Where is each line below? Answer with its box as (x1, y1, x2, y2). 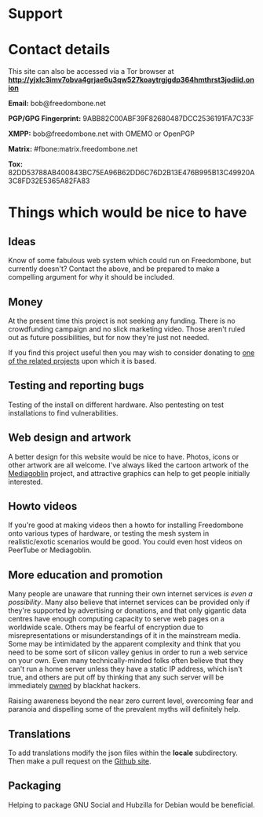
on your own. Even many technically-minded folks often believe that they (8, 656, 244, 665)
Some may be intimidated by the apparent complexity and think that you (8, 639, 241, 649)
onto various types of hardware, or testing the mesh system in (8, 529, 210, 538)
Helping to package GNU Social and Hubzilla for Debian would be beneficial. (8, 800, 255, 809)
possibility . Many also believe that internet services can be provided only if (8, 598, 250, 607)
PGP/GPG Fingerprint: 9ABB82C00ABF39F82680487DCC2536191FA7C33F (8, 114, 254, 123)
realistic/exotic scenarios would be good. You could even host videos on (8, 537, 243, 547)
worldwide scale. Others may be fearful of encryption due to (8, 622, 204, 632)
